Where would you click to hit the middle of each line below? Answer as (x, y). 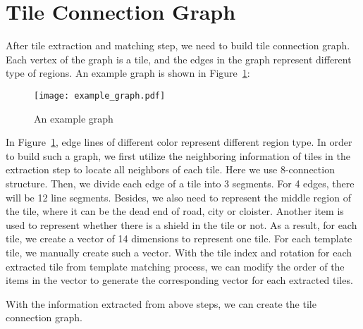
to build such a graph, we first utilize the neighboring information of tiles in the (178, 155)
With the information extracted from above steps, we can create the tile (161, 303)
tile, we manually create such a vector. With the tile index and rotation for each (179, 252)
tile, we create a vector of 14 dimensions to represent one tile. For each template (179, 238)
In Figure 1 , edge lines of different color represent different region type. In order (179, 142)
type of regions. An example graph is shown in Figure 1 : (128, 73)
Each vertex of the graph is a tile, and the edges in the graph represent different (179, 59)
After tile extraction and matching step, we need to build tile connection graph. (178, 45)
